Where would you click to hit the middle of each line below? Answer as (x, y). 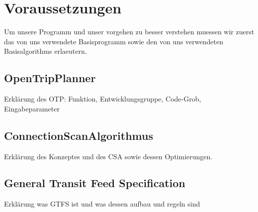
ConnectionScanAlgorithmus (79, 135)
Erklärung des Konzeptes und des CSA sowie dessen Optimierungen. (108, 156)
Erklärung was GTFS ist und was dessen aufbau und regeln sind (102, 204)
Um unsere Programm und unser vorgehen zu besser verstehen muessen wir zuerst (129, 32)
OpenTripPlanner (50, 78)
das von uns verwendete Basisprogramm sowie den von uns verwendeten (114, 41)
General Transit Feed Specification (95, 183)
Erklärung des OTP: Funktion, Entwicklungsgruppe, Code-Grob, (103, 99)
